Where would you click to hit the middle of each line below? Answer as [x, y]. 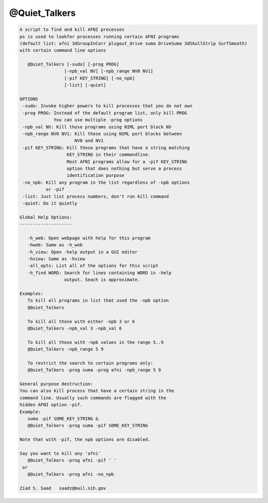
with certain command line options [63, 50]
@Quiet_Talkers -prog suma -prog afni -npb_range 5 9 [94, 370]
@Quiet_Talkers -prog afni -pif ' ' [72, 460]
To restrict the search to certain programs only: [90, 363]
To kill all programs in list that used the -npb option [98, 301]
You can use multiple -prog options [98, 120]
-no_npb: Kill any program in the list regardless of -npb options [106, 182]
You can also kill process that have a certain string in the [97, 391]
